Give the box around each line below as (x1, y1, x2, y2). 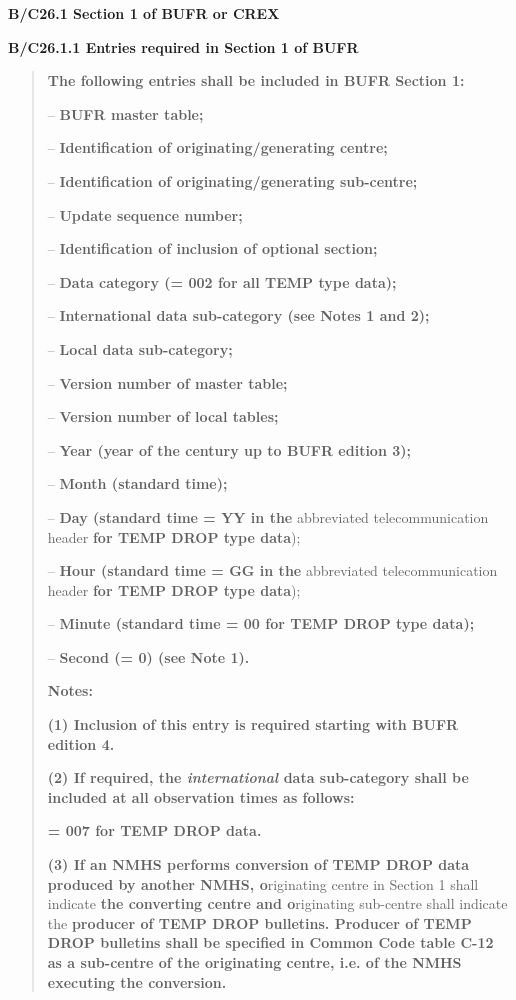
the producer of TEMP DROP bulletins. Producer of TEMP (47, 912, 472, 933)
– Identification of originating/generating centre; (47, 137, 388, 158)
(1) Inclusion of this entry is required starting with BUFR (47, 714, 459, 735)
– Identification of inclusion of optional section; (47, 238, 378, 259)
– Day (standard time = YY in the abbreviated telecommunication (47, 506, 489, 527)
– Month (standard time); (47, 473, 228, 494)
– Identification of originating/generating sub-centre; (47, 170, 418, 191)
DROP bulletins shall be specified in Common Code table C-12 (47, 932, 494, 953)
